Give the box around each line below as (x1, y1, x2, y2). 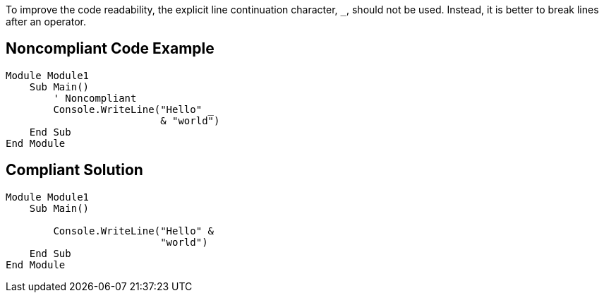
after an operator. (6, 16, 86, 28)
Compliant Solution (6, 161, 143, 179)
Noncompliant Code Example (6, 40, 215, 58)
